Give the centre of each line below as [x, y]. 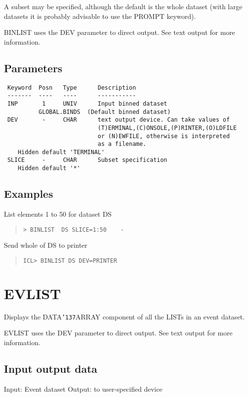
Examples [29, 194]
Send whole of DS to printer [46, 245]
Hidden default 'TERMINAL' [61, 152]
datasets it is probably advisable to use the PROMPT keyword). [100, 16]
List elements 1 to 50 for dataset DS [58, 214]
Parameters [33, 68]
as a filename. [122, 144]
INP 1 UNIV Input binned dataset [87, 103]
